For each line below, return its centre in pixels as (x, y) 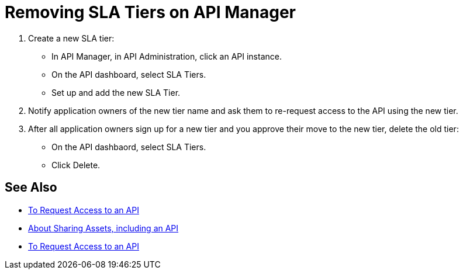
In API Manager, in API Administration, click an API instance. (167, 56)
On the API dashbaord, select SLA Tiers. (129, 147)
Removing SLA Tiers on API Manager (151, 12)
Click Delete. (76, 165)
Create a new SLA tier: (71, 38)
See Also (31, 188)
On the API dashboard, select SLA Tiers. (129, 74)
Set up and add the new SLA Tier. (116, 92)
